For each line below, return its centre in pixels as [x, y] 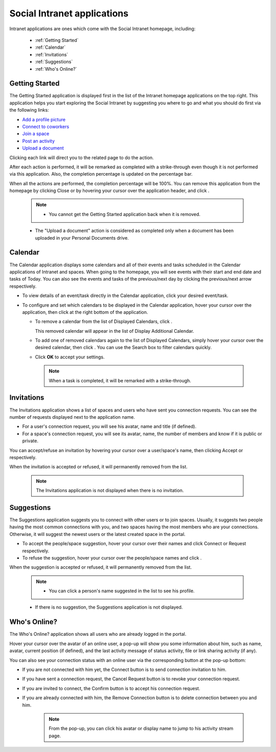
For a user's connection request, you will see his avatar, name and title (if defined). [109, 426]
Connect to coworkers [46, 126]
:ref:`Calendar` [50, 47]
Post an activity [39, 141]
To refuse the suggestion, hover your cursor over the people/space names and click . [112, 557]
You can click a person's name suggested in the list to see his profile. [122, 591]
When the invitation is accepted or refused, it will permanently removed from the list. [98, 467]
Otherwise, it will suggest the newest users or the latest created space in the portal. [98, 534]
